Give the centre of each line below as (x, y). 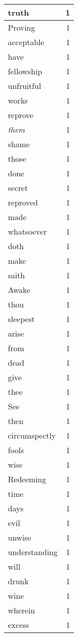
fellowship (25, 71)
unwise (20, 537)
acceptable (26, 42)
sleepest (21, 319)
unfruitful (25, 86)
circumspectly (32, 435)
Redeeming (27, 479)
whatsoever (27, 231)
